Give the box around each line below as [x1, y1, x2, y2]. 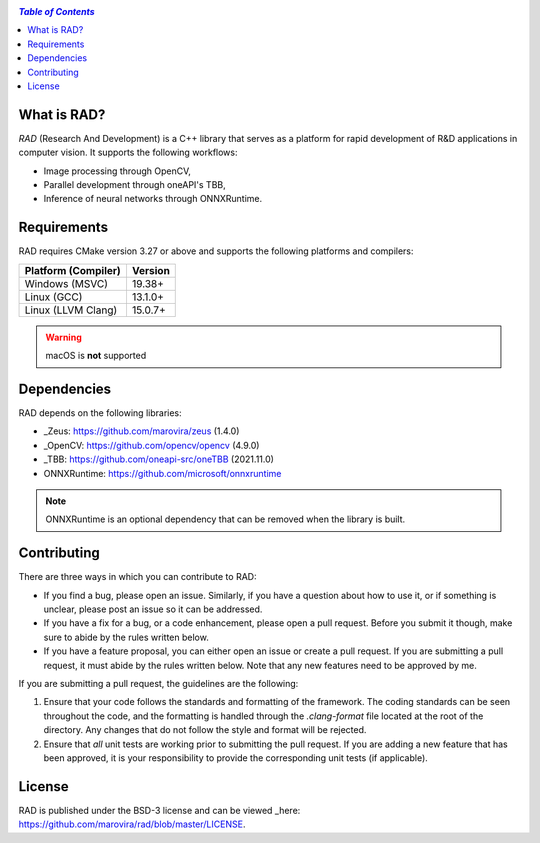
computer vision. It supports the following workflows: [18, 146, 238, 159]
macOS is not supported [45, 350, 147, 362]
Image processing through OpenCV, [43, 165, 192, 177]
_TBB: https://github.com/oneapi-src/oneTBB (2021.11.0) [43, 453, 275, 465]
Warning [45, 331, 82, 343]
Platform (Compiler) [24, 263, 122, 277]
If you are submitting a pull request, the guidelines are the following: [18, 678, 299, 689]
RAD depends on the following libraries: [18, 407, 182, 419]
